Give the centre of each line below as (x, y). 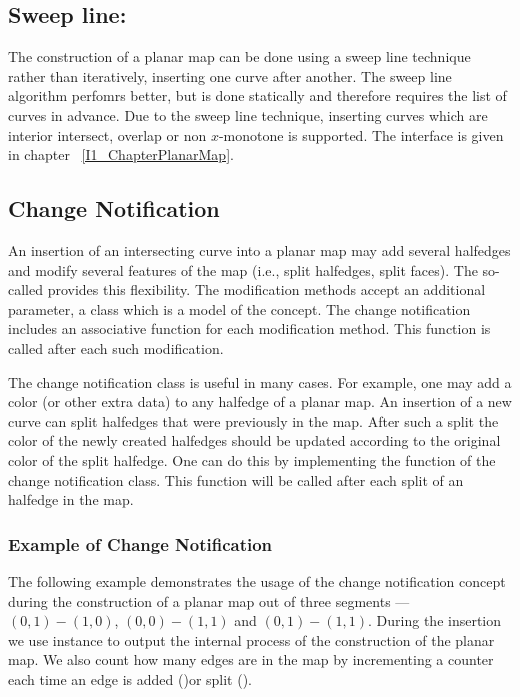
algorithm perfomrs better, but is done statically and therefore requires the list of (257, 95)
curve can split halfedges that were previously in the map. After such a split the (253, 420)
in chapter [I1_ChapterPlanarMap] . (121, 154)
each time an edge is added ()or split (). (130, 678)
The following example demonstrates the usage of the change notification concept (257, 580)
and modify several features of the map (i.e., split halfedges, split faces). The (243, 269)
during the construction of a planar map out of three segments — (209, 600)
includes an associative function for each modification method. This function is (249, 328)
